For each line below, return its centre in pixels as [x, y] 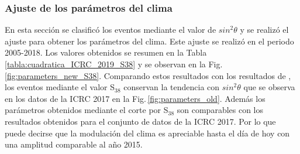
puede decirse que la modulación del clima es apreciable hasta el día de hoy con [147, 133]
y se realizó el [264, 30]
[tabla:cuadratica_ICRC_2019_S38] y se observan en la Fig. [114, 64]
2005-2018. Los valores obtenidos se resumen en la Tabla [106, 52]
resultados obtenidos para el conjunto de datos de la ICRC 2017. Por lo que [140, 121]
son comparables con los [220, 110]
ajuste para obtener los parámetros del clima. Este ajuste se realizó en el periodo [149, 41]
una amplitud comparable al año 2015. [74, 144]
